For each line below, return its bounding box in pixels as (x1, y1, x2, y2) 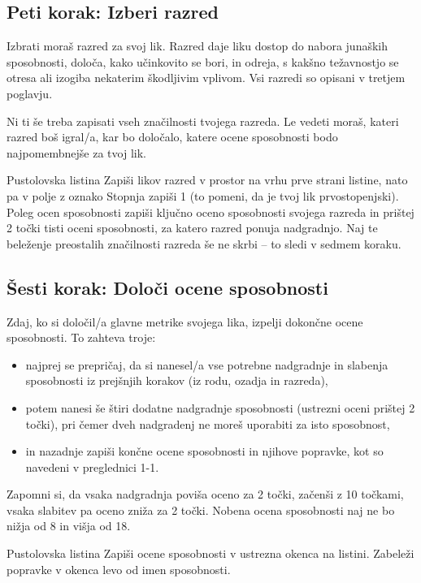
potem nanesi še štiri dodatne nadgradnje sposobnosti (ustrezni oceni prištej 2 (25, 399, 415, 416)
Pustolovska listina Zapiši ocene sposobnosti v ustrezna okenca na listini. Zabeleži (7, 545, 414, 562)
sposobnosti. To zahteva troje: (7, 329, 156, 346)
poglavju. (7, 84, 53, 101)
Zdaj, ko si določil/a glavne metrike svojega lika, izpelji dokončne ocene (7, 313, 363, 330)
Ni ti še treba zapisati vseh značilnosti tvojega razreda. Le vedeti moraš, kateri (7, 112, 399, 129)
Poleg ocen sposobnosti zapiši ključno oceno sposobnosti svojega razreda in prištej (7, 203, 414, 220)
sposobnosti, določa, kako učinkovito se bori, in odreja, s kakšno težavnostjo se (7, 53, 399, 70)
